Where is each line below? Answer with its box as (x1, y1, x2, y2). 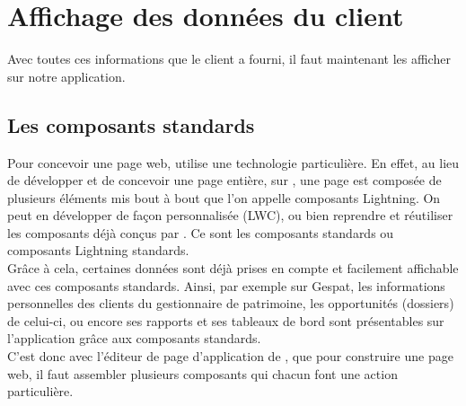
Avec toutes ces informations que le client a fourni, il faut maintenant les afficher (7, 49, 451, 68)
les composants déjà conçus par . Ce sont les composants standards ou (7, 223, 394, 242)
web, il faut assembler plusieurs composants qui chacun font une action (7, 364, 398, 383)
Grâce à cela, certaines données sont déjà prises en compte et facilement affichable (7, 259, 459, 278)
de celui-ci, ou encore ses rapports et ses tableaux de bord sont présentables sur (7, 311, 444, 330)
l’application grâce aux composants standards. (7, 329, 261, 348)
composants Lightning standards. (7, 241, 189, 260)
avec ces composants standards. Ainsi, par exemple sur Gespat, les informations (7, 276, 445, 295)
